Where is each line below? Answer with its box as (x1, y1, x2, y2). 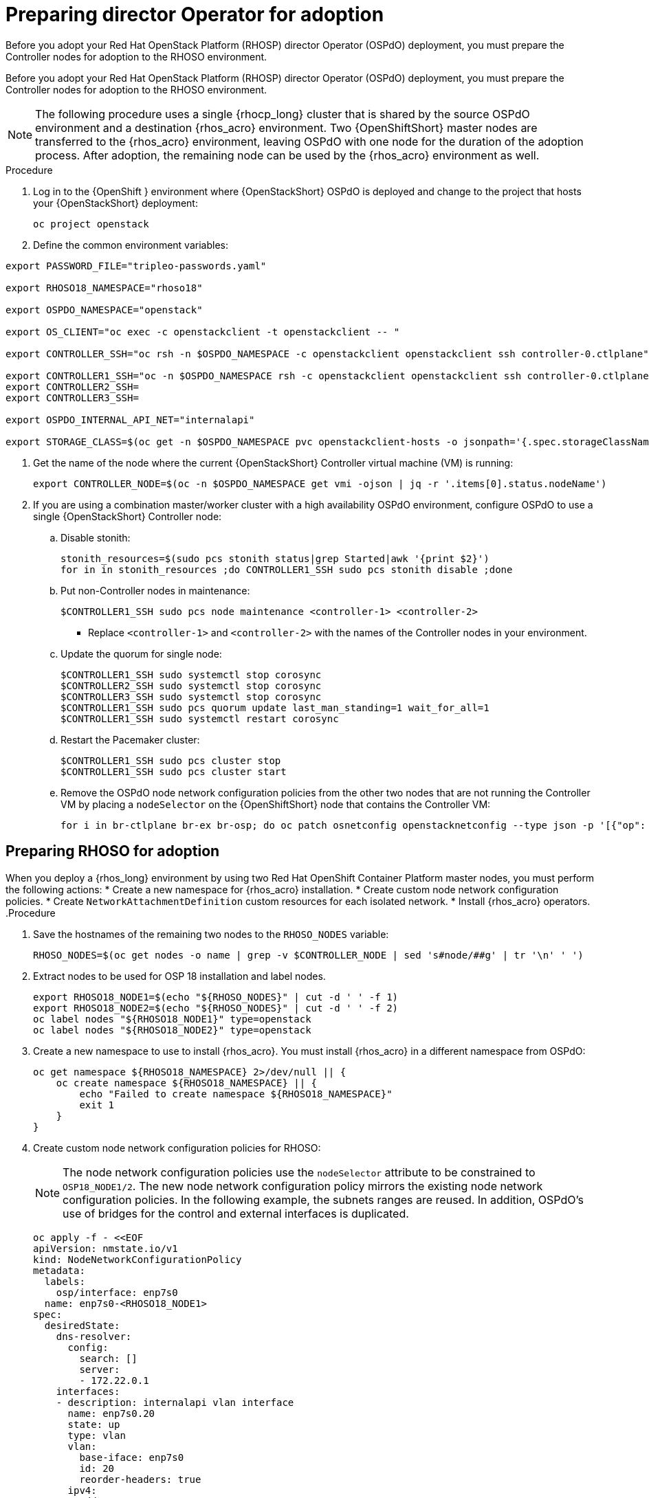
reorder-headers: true (79, 1473, 201, 1485)
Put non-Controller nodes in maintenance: (60, 584, 250, 596)
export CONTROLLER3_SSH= (5, 392, 139, 403)
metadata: (33, 1264, 85, 1276)
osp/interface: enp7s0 (56, 1286, 178, 1298)
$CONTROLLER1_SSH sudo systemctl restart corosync (60, 713, 339, 724)
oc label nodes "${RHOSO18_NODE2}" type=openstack (33, 1024, 311, 1036)
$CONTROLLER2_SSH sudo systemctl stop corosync (60, 680, 322, 691)
